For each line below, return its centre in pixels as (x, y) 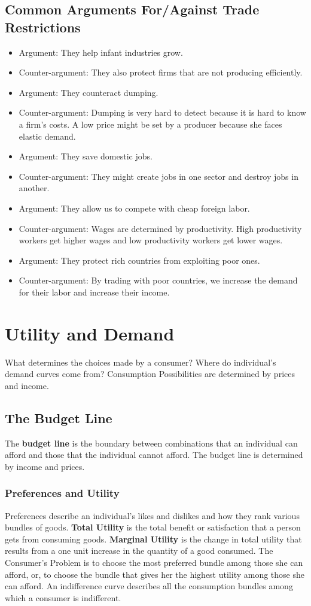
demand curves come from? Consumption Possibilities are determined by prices (150, 374)
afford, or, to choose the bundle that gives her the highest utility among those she (155, 574)
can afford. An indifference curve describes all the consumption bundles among (149, 586)
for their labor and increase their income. (94, 292)
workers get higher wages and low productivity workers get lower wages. (151, 240)
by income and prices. (45, 466)
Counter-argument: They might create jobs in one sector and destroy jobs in (158, 176)
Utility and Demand (90, 333)
